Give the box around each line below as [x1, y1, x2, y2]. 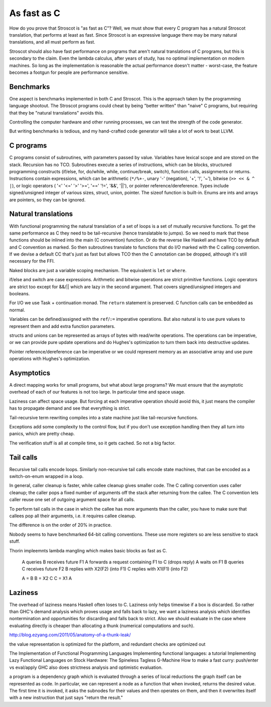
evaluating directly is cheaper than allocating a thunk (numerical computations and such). [9, 623, 195, 629]
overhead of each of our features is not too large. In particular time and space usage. [9, 389, 186, 395]
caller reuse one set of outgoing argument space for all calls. [9, 497, 135, 503]
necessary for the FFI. [9, 258, 55, 264]
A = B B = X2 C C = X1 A [22, 575, 72, 581]
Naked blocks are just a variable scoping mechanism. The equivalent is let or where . [9, 267, 187, 273]
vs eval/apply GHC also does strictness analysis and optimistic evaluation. [9, 664, 163, 670]
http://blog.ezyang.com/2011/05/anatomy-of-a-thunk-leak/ [9, 632, 131, 638]
